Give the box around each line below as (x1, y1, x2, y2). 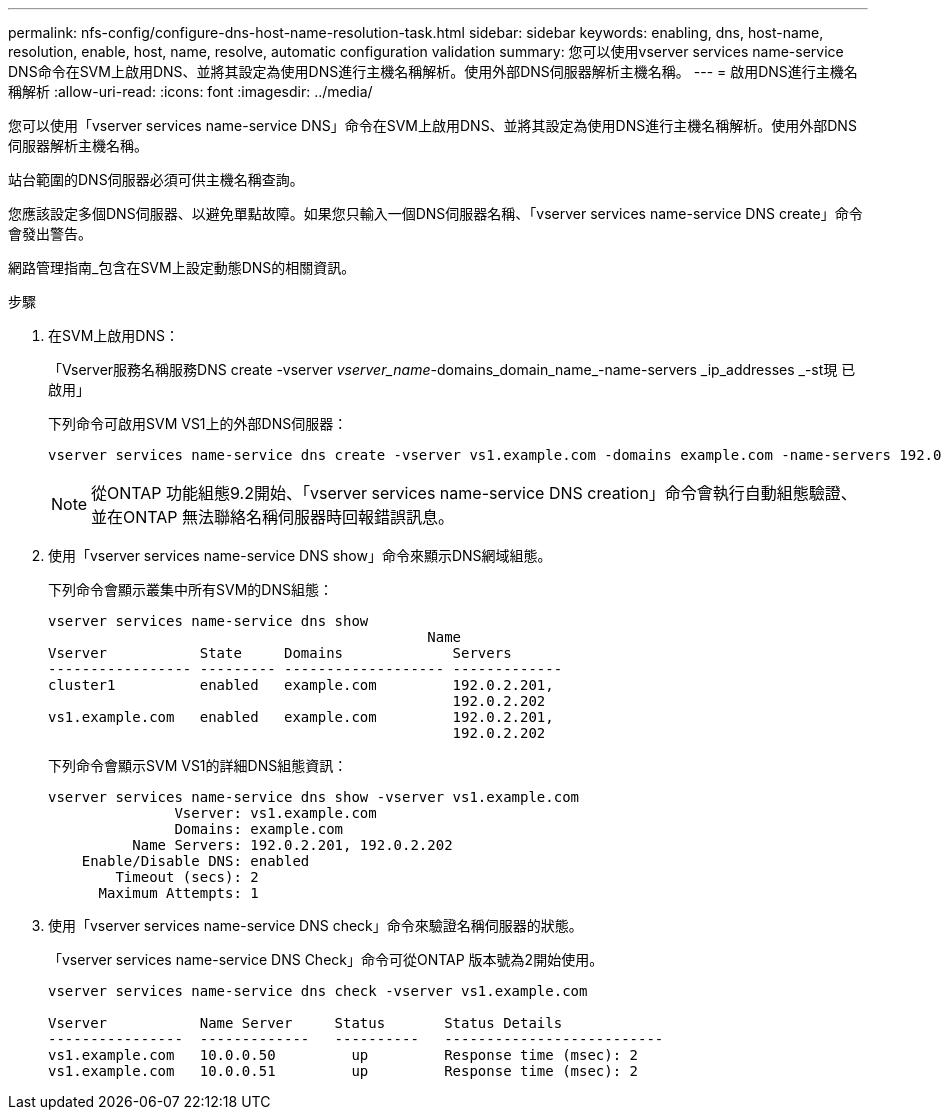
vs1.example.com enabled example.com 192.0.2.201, (48, 709, 554, 725)
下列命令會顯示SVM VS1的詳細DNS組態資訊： (48, 757, 348, 774)
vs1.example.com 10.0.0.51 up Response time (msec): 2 (48, 1063, 639, 1079)
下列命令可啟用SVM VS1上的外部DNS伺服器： (48, 415, 348, 432)
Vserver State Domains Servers (48, 645, 512, 661)
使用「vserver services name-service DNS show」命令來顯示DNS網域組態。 (48, 547, 552, 564)
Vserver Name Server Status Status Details (48, 1015, 563, 1031)
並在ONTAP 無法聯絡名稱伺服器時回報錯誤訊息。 (91, 507, 455, 527)
